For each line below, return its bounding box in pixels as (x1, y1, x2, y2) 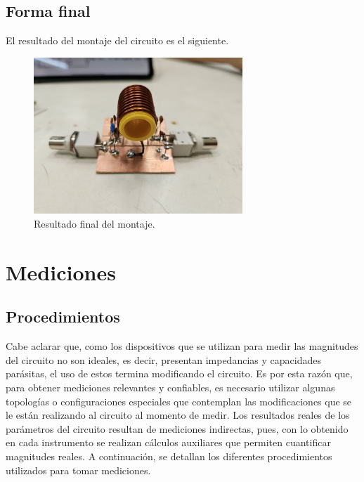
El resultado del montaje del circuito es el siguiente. (6, 33, 229, 48)
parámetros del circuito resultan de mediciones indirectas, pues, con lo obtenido (6, 421, 349, 436)
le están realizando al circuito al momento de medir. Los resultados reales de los (6, 408, 350, 422)
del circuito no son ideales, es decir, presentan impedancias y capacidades (6, 352, 321, 367)
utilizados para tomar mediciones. (6, 462, 151, 477)
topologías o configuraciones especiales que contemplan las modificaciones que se (6, 393, 352, 408)
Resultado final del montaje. (34, 216, 155, 230)
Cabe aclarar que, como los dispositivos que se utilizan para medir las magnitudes (6, 339, 358, 353)
